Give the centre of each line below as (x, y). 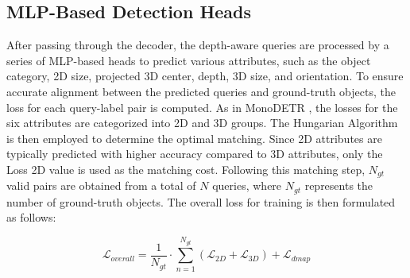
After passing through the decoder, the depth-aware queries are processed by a (198, 45)
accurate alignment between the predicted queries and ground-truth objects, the (201, 91)
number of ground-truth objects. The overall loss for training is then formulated (201, 201)
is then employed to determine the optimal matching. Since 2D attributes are (194, 138)
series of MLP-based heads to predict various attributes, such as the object (189, 60)
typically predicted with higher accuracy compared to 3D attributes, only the (195, 154)
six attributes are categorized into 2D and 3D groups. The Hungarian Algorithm (202, 123)
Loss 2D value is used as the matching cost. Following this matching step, (186, 169)
